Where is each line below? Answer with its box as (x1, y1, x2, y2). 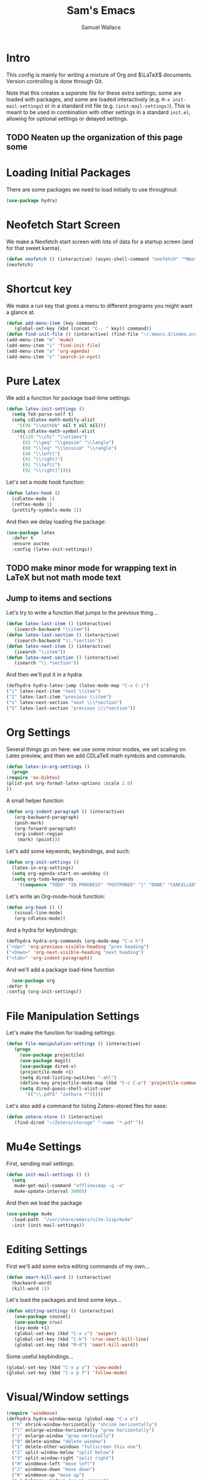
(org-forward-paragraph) (14, 825, 77, 831)
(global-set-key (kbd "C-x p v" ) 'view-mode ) (6, 1364, 122, 1371)
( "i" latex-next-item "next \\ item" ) (6, 688, 101, 694)
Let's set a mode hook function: (6, 478, 85, 486)
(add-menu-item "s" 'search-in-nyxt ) (6, 354, 101, 360)
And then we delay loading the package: (6, 517, 106, 525)
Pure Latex (6, 374, 61, 388)
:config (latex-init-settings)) (11, 546, 93, 553)
